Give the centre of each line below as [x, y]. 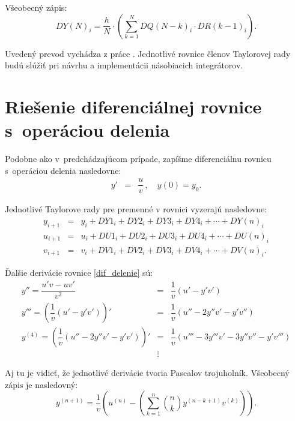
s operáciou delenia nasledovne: [63, 170]
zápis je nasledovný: [41, 384]
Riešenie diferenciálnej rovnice [133, 106]
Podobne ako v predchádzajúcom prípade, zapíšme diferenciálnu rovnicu [138, 159]
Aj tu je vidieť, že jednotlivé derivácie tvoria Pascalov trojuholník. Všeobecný [147, 373]
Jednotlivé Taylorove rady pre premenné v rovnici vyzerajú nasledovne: [136, 209]
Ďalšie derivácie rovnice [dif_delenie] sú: [79, 273]
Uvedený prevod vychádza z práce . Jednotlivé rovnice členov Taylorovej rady [148, 53]
